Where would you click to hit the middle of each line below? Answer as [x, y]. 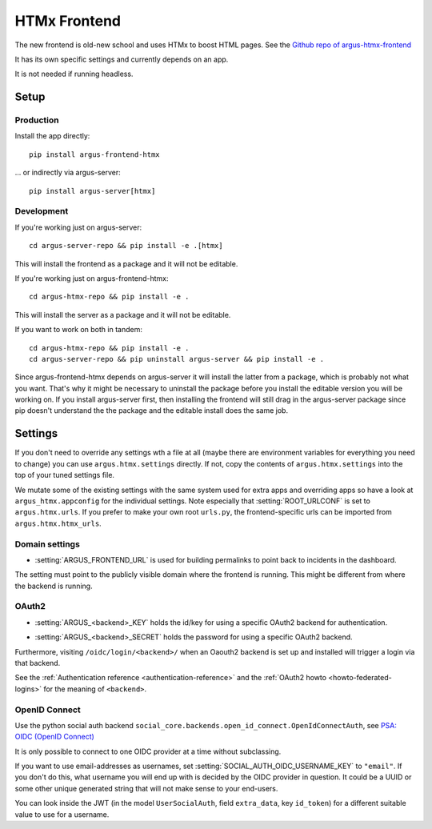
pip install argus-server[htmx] [92, 191]
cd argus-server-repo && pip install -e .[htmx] [126, 246]
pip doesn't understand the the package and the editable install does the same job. [151, 410]
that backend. [38, 663]
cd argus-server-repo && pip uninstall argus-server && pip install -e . [177, 359]
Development [42, 211]
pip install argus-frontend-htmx [94, 154]
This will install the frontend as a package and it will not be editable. [126, 263]
